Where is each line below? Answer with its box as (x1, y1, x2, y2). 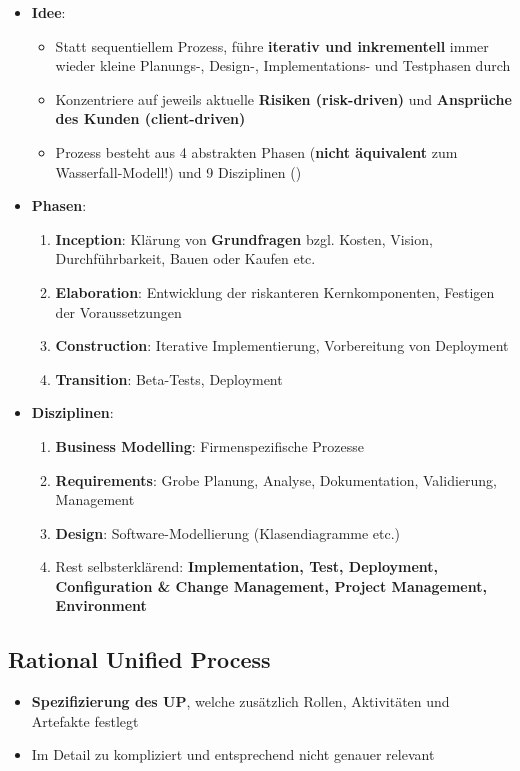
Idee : (31, 2, 66, 22)
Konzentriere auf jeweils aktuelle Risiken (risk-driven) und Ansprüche (55, 88, 512, 109)
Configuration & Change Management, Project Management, (55, 575, 487, 596)
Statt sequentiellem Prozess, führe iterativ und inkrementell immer (55, 35, 489, 56)
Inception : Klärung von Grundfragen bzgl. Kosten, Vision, (55, 228, 433, 249)
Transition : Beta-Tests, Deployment (55, 368, 283, 389)
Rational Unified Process (8, 644, 271, 675)
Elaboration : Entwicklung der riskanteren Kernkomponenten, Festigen (55, 281, 495, 302)
